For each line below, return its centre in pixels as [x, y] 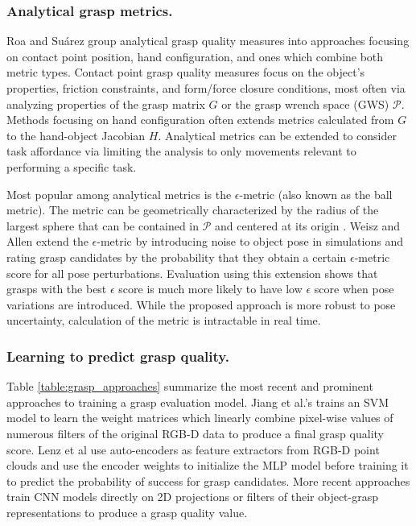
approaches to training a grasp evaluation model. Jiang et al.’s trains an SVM [198, 402]
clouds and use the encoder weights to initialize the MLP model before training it [208, 465]
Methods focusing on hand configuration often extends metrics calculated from [200, 120]
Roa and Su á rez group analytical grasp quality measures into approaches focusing [208, 41]
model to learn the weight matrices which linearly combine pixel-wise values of [200, 418]
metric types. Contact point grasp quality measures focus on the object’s [186, 72]
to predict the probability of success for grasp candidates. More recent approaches [208, 480]
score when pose [354, 289]
